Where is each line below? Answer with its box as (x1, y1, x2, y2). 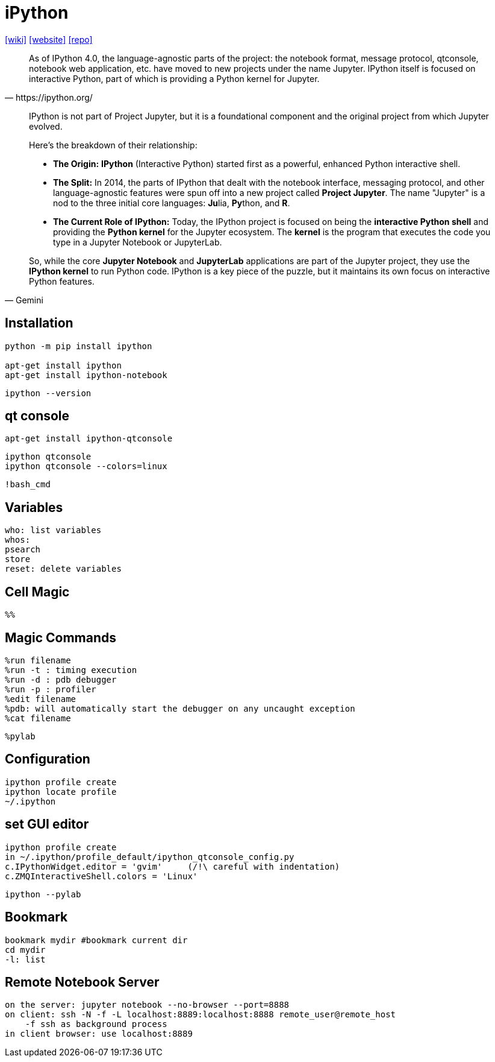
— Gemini (5, 294, 43, 305)
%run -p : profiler (5, 684, 96, 694)
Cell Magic (5, 584, 70, 599)
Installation (5, 315, 73, 331)
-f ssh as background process (25, 1019, 167, 1029)
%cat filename (5, 713, 71, 723)
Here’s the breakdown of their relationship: (29, 139, 198, 150)
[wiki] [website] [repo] (5, 34, 93, 45)
